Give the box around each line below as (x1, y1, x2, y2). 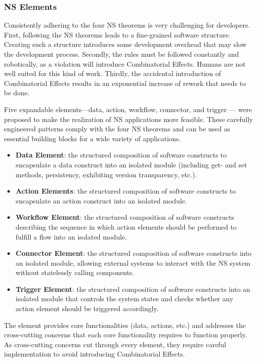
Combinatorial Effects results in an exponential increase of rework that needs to (4, 78, 246, 88)
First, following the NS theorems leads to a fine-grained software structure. (4, 29, 231, 40)
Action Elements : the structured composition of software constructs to (15, 186, 236, 196)
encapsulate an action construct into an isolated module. (15, 195, 187, 205)
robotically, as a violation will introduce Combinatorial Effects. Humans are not (4, 58, 246, 69)
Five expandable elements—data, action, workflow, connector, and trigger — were (4, 104, 252, 114)
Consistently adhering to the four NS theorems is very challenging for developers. (4, 20, 250, 30)
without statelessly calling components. (15, 267, 134, 278)
